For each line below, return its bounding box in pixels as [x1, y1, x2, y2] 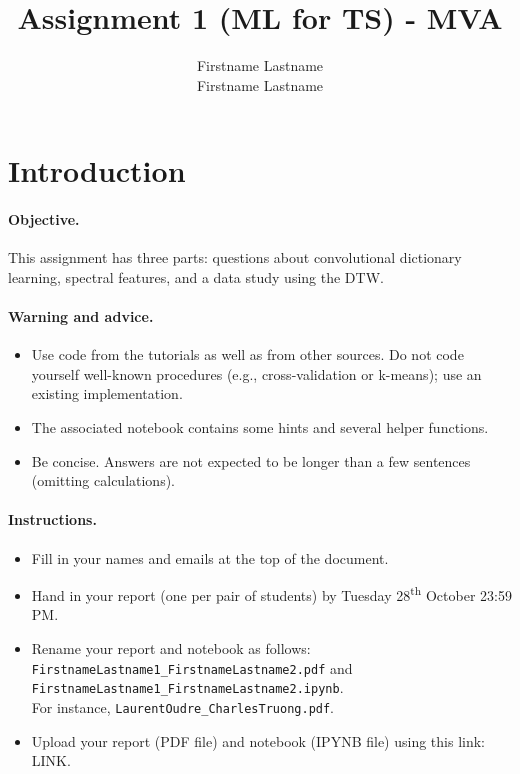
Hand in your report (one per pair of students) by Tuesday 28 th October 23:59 [31, 582, 512, 605]
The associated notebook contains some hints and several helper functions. [31, 417, 489, 438]
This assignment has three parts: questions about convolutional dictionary [8, 247, 462, 268]
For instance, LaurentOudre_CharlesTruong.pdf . [31, 696, 335, 717]
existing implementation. [31, 383, 183, 404]
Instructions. [8, 509, 97, 530]
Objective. [8, 209, 80, 230]
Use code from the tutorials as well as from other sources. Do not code [31, 344, 464, 365]
